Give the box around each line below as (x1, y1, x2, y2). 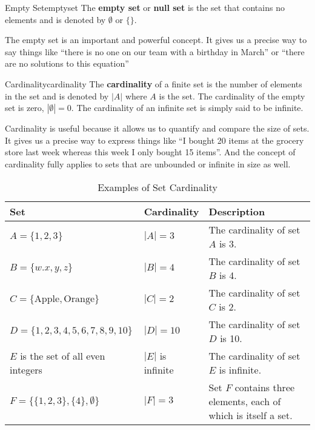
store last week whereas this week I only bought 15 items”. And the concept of (5, 146, 296, 158)
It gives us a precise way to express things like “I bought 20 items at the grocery (5, 133, 304, 146)
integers (10, 362, 42, 377)
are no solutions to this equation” (5, 57, 129, 70)
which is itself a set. (208, 408, 293, 422)
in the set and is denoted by (5, 89, 109, 102)
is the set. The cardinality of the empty (159, 89, 305, 102)
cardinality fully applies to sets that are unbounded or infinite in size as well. (5, 157, 291, 170)
